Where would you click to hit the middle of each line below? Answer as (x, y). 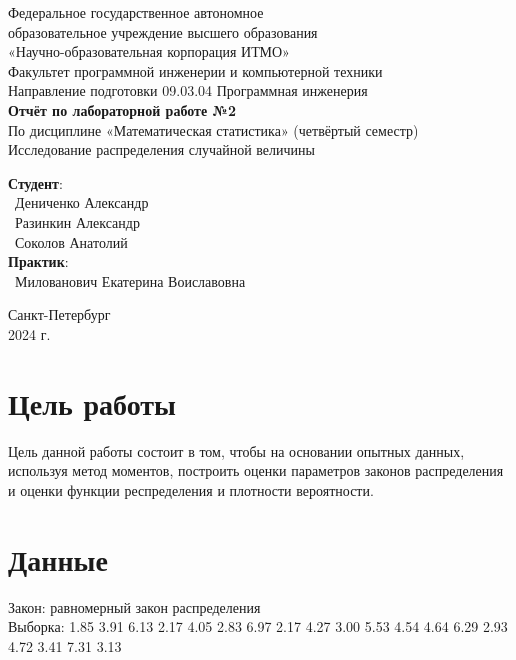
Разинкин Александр (77, 221)
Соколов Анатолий (71, 241)
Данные (58, 558)
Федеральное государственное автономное (136, 12)
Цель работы (92, 402)
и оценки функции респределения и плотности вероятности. (191, 489)
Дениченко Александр (81, 202)
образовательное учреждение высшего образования (163, 31)
